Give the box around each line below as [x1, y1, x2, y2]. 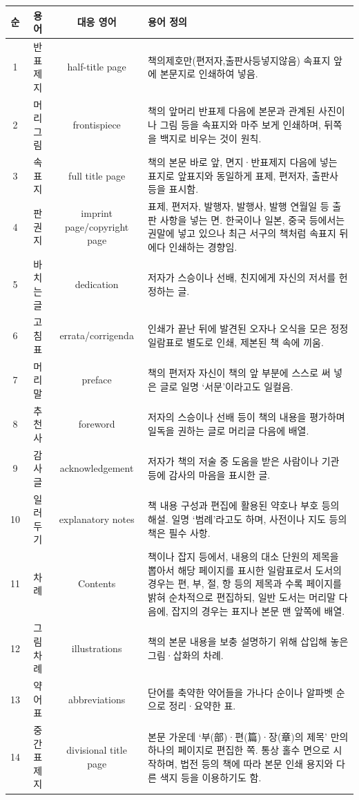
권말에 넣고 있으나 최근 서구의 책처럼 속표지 [148, 226, 336, 240]
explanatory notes [59, 511, 135, 526]
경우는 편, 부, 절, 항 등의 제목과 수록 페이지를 [148, 576, 342, 591]
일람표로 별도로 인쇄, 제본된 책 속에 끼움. [148, 334, 324, 349]
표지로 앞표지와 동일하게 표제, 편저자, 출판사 [148, 168, 338, 182]
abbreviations [68, 692, 126, 706]
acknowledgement [59, 461, 134, 475]
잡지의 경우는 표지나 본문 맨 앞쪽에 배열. [171, 603, 345, 618]
